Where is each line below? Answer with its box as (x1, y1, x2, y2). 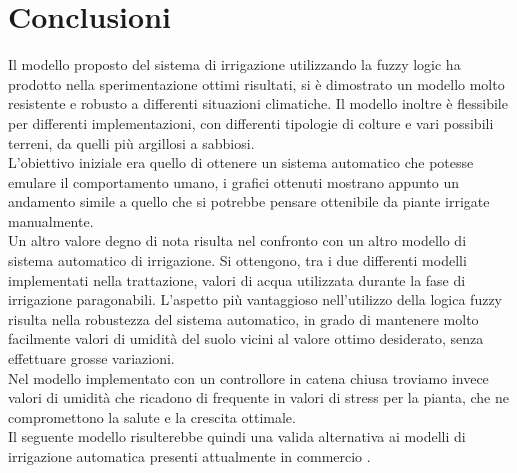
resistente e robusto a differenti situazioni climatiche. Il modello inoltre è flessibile (8, 93, 508, 114)
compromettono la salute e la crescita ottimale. (8, 406, 296, 427)
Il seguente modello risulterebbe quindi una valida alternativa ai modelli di (8, 426, 466, 447)
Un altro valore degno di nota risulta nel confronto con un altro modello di (8, 230, 467, 251)
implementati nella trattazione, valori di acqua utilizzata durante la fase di (8, 269, 466, 290)
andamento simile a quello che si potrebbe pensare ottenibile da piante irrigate (8, 191, 490, 212)
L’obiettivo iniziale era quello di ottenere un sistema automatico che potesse (8, 152, 474, 173)
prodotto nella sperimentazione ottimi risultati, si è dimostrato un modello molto (8, 73, 505, 94)
